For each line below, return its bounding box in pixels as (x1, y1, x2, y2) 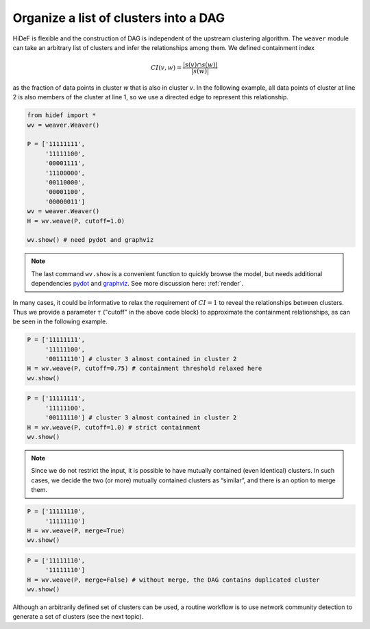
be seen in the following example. (12, 317, 108, 325)
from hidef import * (27, 112, 96, 119)
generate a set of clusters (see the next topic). (12, 613, 144, 621)
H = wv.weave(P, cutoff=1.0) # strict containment (27, 423, 201, 431)
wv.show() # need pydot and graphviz (27, 236, 154, 244)
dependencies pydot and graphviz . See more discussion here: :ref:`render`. (31, 280, 244, 288)
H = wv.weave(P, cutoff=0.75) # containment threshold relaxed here (27, 365, 262, 373)
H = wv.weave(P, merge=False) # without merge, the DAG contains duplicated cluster (27, 576, 320, 584)
